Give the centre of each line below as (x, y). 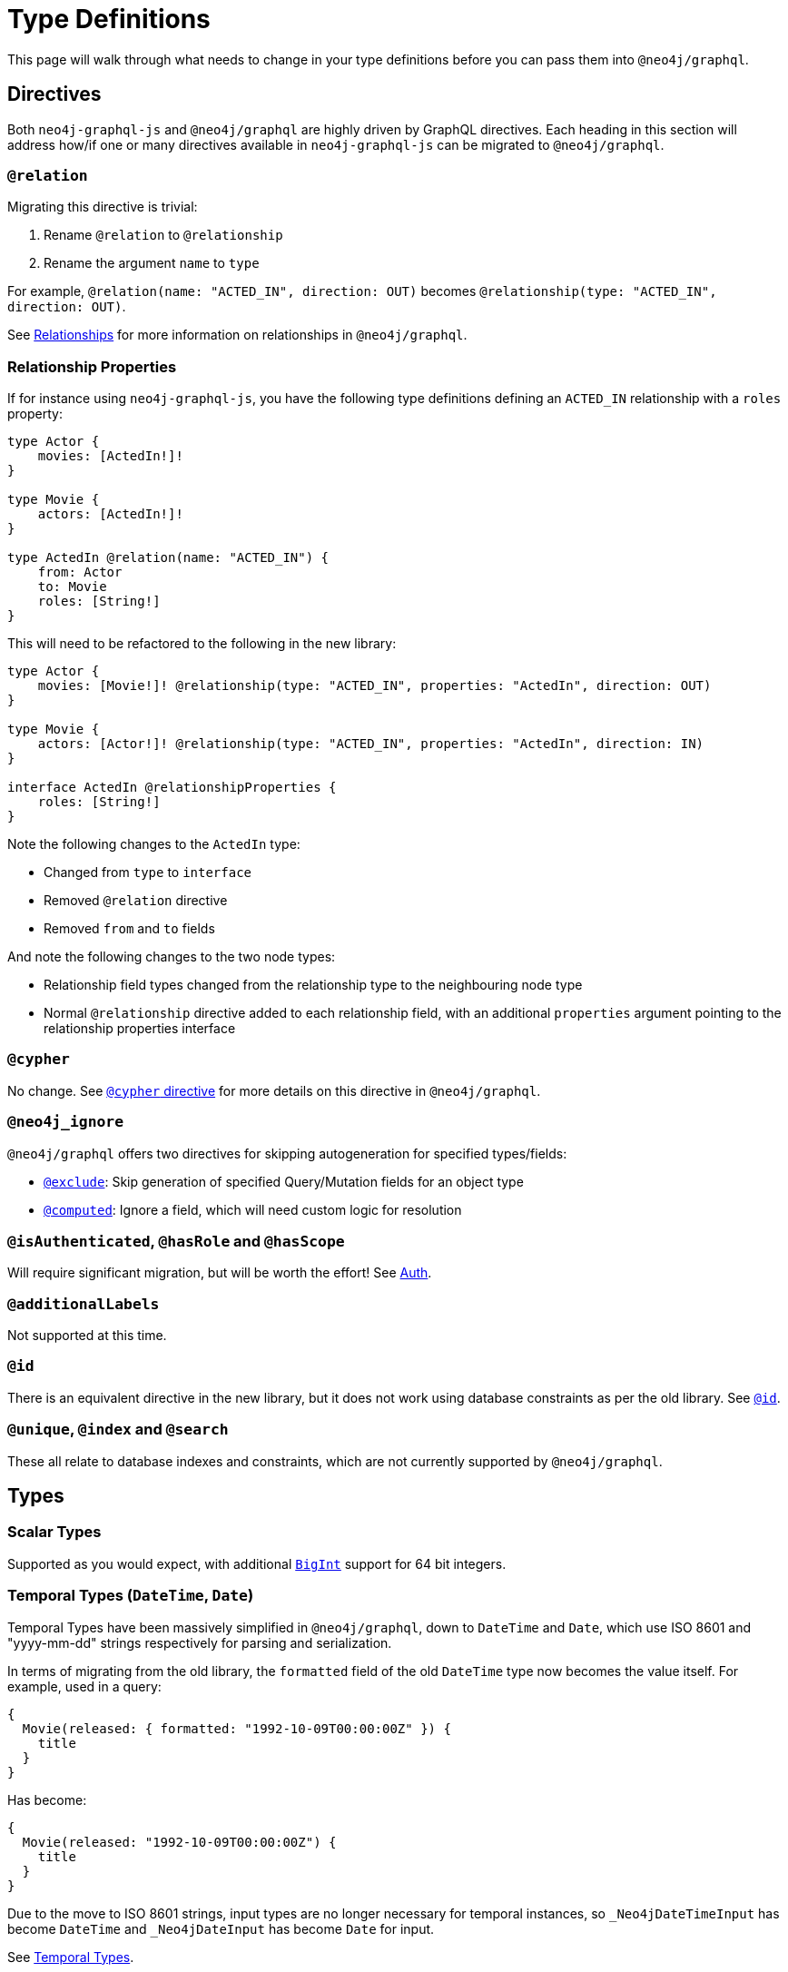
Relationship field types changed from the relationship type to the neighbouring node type (313, 985)
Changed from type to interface (148, 873)
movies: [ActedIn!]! (110, 456)
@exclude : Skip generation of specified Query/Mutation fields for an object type (284, 1181)
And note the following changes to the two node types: (172, 957)
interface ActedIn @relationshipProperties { (172, 788)
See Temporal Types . (71, 1957)
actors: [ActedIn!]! (110, 514)
